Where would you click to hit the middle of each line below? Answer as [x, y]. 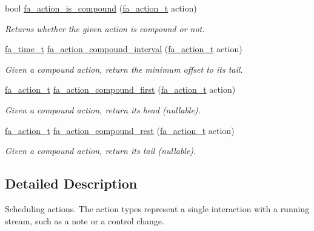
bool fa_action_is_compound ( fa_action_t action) [101, 8]
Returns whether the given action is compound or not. [105, 28]
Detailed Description [71, 183]
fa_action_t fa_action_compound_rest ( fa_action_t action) [120, 130]
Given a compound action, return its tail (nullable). [101, 151]
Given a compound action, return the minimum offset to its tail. [124, 69]
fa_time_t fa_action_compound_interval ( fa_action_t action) [124, 49]
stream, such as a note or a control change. [85, 220]
